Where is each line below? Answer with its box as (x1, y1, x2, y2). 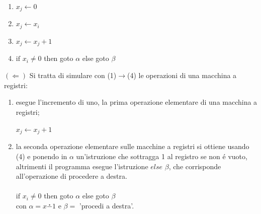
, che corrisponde (168, 161, 221, 171)
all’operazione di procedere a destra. (16, 171, 127, 181)
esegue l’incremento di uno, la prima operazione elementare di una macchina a (16, 97, 257, 107)
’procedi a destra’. (79, 200, 134, 210)
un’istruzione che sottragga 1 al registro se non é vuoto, (76, 151, 247, 161)
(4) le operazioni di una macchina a (127, 69, 237, 80)
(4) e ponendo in (16, 151, 67, 161)
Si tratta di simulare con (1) (29, 69, 117, 80)
